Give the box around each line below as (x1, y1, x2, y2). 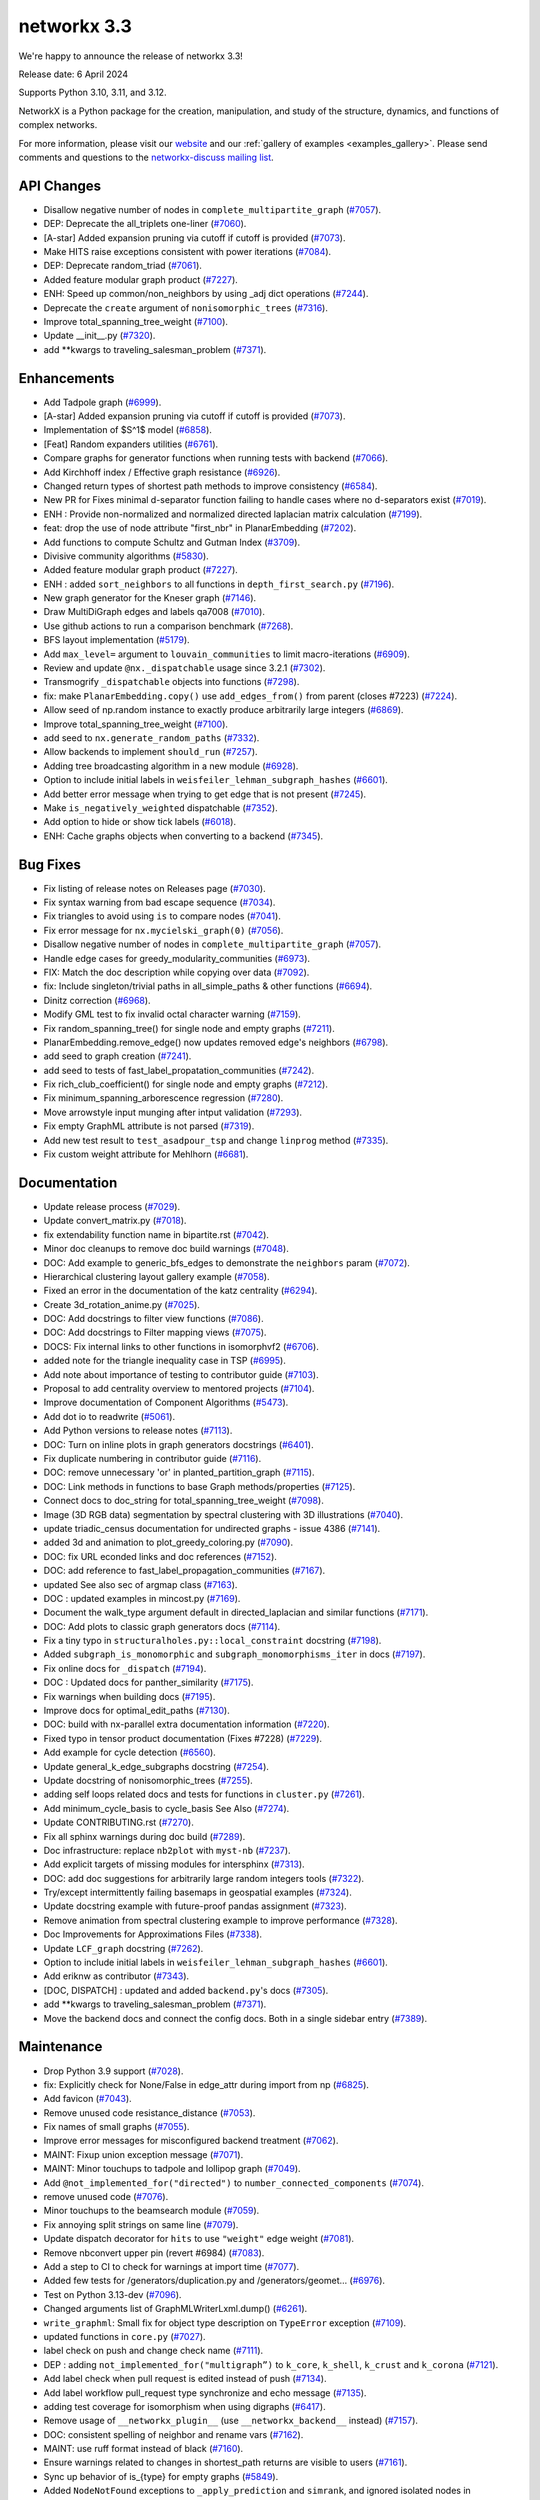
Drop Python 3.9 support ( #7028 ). (43, 2065, 184, 2077)
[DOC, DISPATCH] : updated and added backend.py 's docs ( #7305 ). (43, 1984, 329, 1996)
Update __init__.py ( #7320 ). (43, 330, 156, 342)
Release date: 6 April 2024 (18, 68, 129, 80)
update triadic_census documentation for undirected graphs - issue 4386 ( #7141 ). (43, 1522, 381, 1534)
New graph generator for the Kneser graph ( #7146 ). (43, 592, 257, 604)
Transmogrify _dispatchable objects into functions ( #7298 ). (43, 676, 300, 688)
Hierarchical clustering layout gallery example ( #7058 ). (43, 1270, 270, 1282)
